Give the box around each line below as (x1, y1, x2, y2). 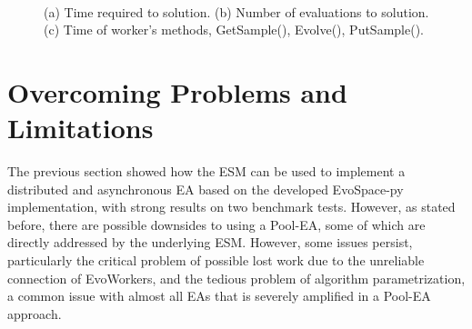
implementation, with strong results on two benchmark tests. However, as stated (7, 197, 456, 216)
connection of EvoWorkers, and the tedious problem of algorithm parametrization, (7, 268, 466, 287)
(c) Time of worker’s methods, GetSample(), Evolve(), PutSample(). (44, 20, 424, 39)
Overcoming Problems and (7, 73, 347, 110)
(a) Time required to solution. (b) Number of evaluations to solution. (44, 2, 429, 21)
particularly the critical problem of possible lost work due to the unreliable (7, 251, 425, 270)
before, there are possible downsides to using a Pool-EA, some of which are (7, 214, 426, 234)
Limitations (7, 109, 154, 146)
